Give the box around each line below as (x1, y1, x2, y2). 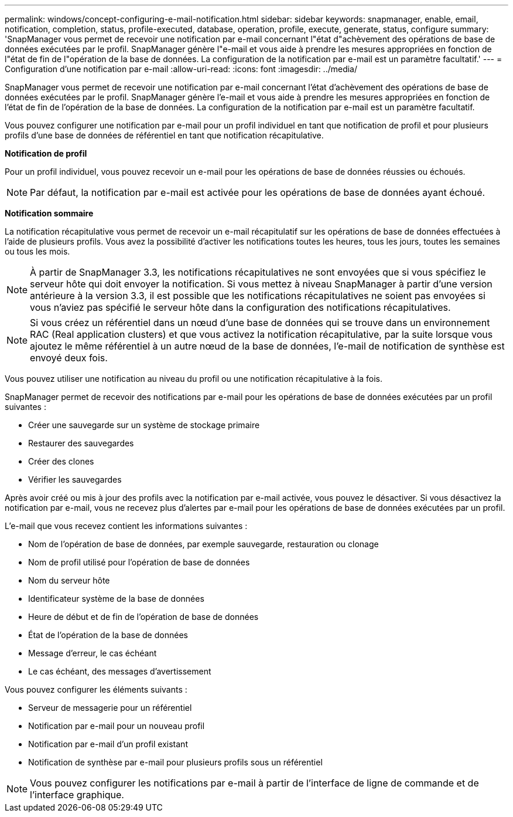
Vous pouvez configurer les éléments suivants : (5, 684, 187, 694)
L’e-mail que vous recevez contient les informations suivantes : (5, 521, 248, 531)
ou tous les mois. (5, 246, 70, 256)
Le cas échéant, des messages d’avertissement (28, 666, 211, 676)
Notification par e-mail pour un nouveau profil (28, 721, 205, 731)
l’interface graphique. (30, 789, 124, 801)
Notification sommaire (5, 208, 94, 218)
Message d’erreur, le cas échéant (28, 648, 157, 658)
